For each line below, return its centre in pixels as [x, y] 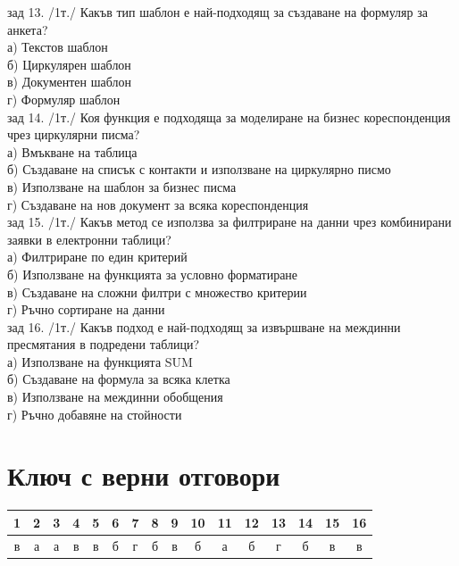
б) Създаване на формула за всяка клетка [119, 379]
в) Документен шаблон [69, 82]
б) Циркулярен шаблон [69, 64]
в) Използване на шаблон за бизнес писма [122, 186]
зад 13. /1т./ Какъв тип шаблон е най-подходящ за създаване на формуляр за [217, 12]
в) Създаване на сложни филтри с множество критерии [157, 291]
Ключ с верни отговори [144, 475]
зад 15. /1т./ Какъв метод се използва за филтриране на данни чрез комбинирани [229, 222]
